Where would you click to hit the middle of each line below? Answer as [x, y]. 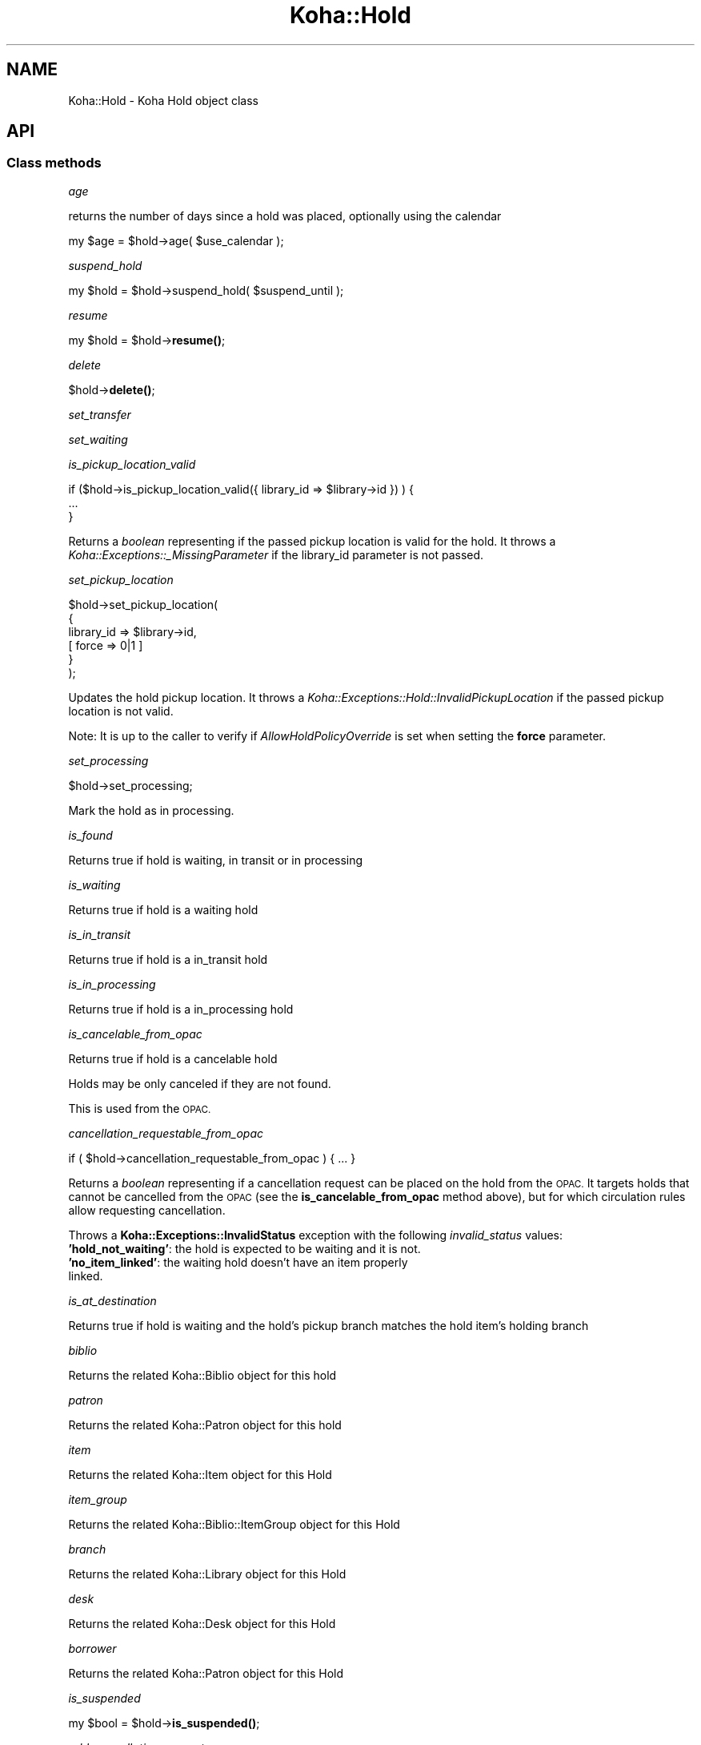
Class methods [54, 163]
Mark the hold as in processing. [151, 810]
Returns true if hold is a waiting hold [163, 909]
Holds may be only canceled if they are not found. [200, 1083]
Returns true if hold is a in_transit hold [168, 959]
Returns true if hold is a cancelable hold [173, 1058]
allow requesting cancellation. [147, 1210]
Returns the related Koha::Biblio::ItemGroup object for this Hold [234, 1524]
